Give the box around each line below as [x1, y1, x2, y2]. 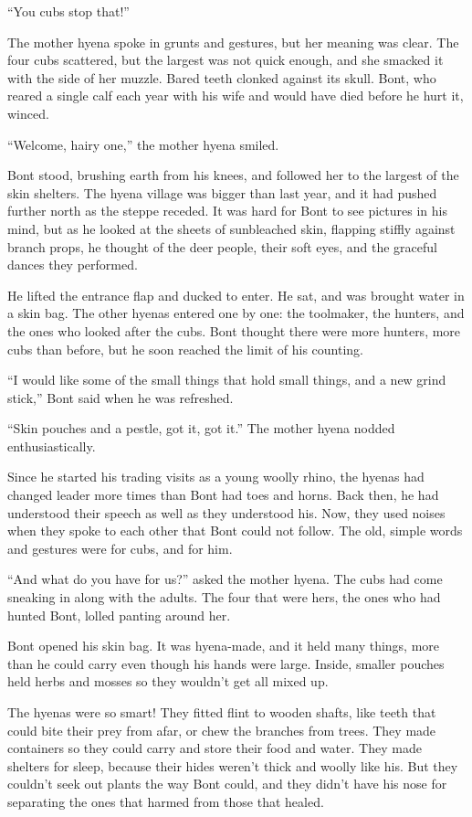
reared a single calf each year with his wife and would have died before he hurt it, [7, 86, 464, 105]
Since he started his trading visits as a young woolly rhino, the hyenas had [7, 467, 425, 486]
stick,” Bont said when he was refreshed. [7, 387, 234, 407]
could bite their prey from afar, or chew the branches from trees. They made [7, 720, 436, 739]
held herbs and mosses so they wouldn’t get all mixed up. [7, 672, 329, 691]
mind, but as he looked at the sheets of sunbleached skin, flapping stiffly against [7, 218, 456, 238]
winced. [7, 103, 49, 122]
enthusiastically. [7, 436, 96, 455]
